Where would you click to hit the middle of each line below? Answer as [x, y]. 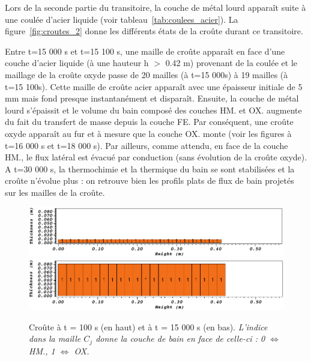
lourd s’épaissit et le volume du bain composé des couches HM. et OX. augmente [153, 110]
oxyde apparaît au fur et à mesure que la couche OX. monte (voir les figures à [148, 133]
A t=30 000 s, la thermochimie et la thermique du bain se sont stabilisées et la [150, 168]
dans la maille [55, 338]
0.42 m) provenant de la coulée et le [231, 63]
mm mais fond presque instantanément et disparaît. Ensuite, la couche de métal [152, 98]
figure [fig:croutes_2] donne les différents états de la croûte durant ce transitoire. [154, 31]
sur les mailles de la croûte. [55, 192]
